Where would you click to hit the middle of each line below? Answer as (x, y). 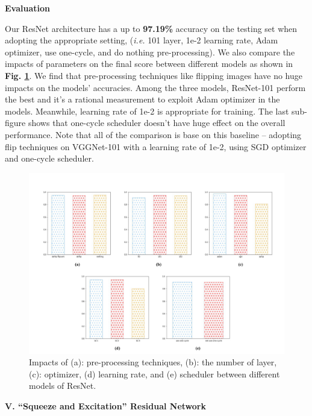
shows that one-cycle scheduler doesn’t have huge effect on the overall (157, 123)
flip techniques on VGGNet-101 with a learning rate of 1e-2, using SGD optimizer (156, 146)
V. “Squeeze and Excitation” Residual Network (105, 405)
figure (15, 123)
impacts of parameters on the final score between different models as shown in (149, 64)
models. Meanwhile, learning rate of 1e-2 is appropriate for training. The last (147, 111)
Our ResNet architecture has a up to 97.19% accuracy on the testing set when (151, 28)
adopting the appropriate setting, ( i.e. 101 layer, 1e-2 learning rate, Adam (142, 40)
